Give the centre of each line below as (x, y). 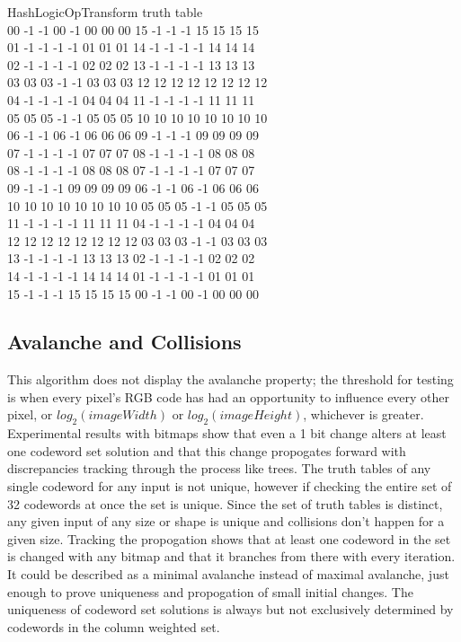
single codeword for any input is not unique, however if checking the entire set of (230, 486)
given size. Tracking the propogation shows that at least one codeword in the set (229, 538)
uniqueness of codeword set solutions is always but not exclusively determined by (230, 609)
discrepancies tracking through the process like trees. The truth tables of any (219, 468)
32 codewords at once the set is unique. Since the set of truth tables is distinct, (225, 503)
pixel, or (30, 414)
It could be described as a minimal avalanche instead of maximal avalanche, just (228, 574)
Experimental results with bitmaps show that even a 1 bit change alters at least (227, 433)
